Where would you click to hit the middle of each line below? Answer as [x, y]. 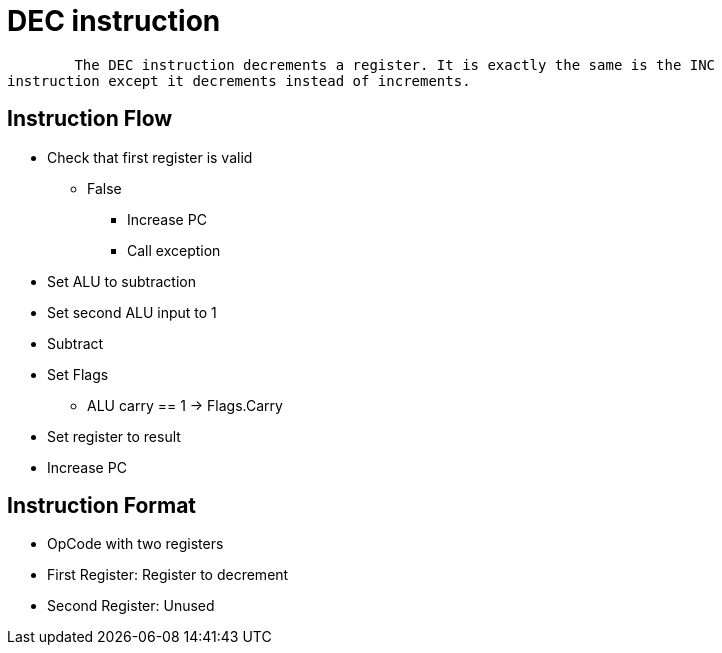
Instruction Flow [90, 119]
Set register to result [114, 436]
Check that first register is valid [150, 157]
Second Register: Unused [131, 606]
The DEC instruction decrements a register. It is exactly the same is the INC [395, 64]
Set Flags [78, 374]
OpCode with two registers [135, 544]
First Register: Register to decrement [168, 575]
